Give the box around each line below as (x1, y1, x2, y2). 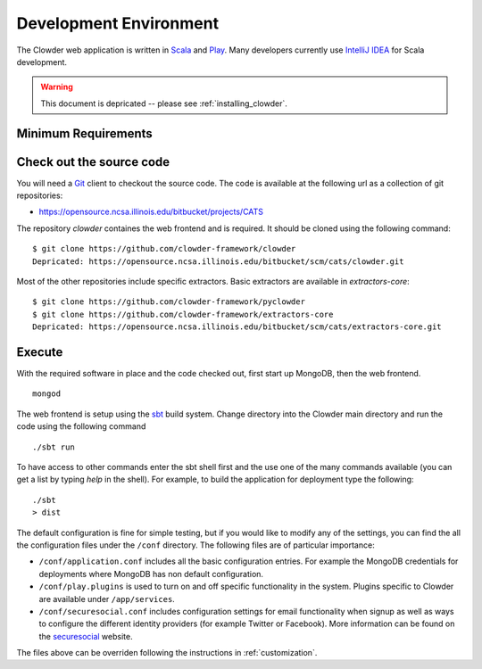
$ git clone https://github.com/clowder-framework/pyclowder (32, 297, 305, 307)
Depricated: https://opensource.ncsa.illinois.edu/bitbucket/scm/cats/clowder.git (32, 256, 404, 267)
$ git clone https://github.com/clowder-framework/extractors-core (32, 309, 334, 319)
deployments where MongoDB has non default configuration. (38, 568, 263, 579)
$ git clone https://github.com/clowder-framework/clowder (32, 244, 296, 254)
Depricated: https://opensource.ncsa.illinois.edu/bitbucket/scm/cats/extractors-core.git (32, 322, 442, 332)
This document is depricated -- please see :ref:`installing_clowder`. (40, 98, 287, 109)
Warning (40, 81, 73, 93)
